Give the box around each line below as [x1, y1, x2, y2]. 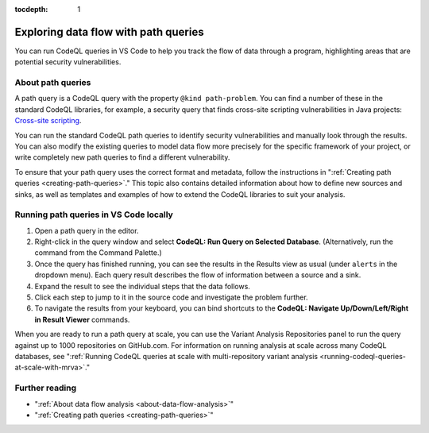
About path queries [14, 77, 91, 88]
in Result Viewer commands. [34, 315, 130, 324]
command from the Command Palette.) [34, 248, 162, 257]
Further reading [14, 382, 77, 393]
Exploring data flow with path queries [14, 25, 204, 39]
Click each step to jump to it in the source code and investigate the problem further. [34, 292, 309, 302]
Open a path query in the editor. [34, 226, 139, 235]
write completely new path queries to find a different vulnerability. [14, 153, 230, 162]
